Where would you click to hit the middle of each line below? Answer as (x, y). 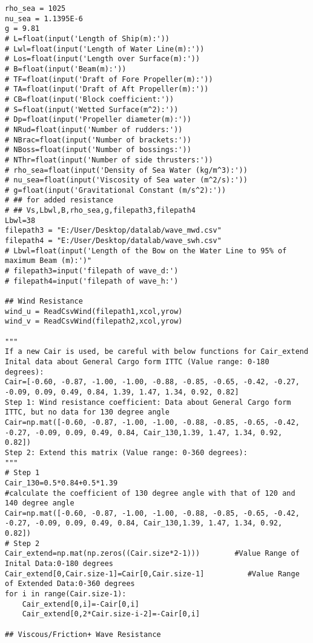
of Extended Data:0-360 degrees (70, 584)
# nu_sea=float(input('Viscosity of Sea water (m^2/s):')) (126, 180)
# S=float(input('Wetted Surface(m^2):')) (92, 109)
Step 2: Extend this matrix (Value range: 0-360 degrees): (126, 452)
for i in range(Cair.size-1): (66, 594)
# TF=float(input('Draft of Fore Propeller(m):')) (109, 79)
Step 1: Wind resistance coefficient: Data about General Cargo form (148, 402)
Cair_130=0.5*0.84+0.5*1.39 (61, 483)
